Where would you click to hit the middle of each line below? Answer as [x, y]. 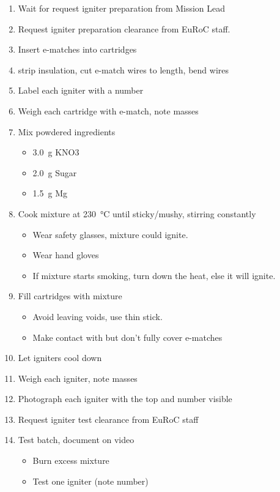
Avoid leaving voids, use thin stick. [98, 316]
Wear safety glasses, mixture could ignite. [110, 234]
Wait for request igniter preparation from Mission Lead [122, 8]
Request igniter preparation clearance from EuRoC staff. [124, 28]
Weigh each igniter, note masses [78, 378]
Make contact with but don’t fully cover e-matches [127, 337]
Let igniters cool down [60, 358]
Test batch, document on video [76, 440]
